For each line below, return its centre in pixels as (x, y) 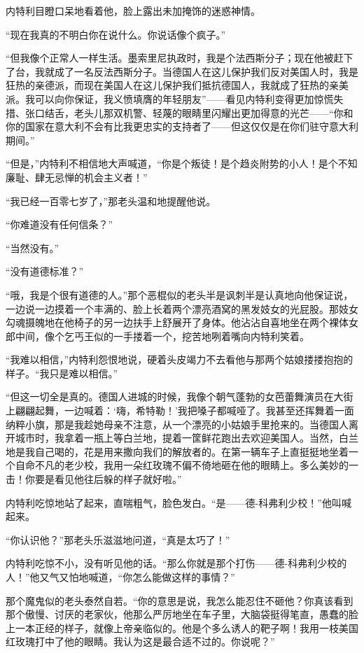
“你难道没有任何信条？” (59, 224)
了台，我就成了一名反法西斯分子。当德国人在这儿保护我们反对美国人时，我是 (182, 71)
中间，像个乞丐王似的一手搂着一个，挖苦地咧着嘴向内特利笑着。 (162, 336)
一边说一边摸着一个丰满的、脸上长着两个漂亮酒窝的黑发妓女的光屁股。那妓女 (182, 308)
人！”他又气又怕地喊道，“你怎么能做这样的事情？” (120, 577)
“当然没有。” (33, 247)
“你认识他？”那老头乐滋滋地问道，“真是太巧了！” (118, 539)
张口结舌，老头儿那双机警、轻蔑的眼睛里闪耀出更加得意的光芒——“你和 (189, 112)
